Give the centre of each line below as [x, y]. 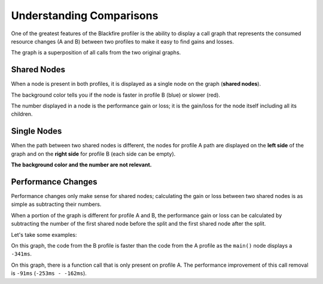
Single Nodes [36, 131]
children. [22, 114]
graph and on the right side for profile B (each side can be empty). [93, 154]
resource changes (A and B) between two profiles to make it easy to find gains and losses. [123, 41]
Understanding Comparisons [85, 16]
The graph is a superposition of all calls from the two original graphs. [96, 53]
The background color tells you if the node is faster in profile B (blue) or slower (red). [116, 95]
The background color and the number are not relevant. [81, 165]
